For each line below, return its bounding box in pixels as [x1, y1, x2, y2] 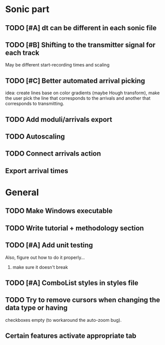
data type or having [5, 304, 68, 312]
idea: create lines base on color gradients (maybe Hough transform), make [5, 90, 160, 96]
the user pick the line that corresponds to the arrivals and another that [5, 95, 151, 101]
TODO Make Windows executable [5, 206, 113, 215]
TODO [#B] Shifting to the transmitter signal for [5, 40, 156, 49]
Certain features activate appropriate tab [5, 331, 137, 340]
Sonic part [5, 4, 50, 15]
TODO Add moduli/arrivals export [5, 115, 112, 124]
